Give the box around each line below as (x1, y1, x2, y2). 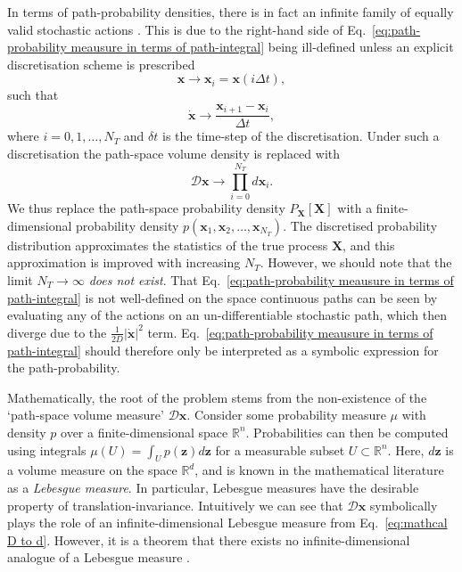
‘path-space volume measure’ (7, 405, 164, 424)
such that (7, 86, 59, 104)
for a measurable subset (215, 440, 345, 459)
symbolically (369, 495, 438, 514)
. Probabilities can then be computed (245, 422, 449, 441)
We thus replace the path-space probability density (7, 199, 285, 217)
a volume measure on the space (7, 461, 177, 479)
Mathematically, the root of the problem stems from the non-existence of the (7, 388, 427, 406)
